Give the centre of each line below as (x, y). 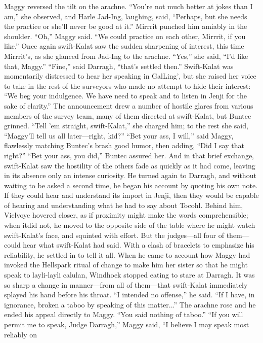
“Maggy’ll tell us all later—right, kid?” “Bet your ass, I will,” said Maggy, (119, 135)
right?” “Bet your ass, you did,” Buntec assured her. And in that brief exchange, (129, 155)
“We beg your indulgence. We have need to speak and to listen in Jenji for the (125, 96)
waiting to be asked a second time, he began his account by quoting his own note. (131, 185)
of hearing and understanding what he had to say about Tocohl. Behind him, (124, 205)
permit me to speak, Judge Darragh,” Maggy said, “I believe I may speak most (127, 324)
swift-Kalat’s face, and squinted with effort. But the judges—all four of (114, 235)
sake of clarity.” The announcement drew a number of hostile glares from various (129, 105)
